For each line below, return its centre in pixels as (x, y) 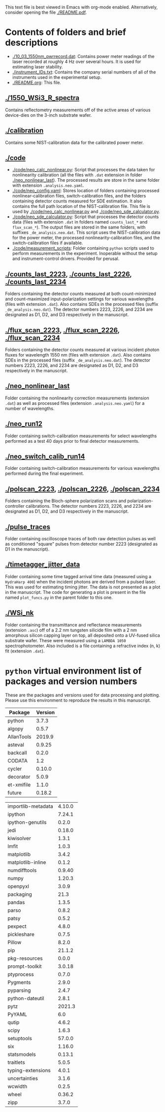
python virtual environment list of (73, 670)
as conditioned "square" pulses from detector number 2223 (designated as (82, 544)
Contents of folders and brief (66, 32)
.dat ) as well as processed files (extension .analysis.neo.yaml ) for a (75, 403)
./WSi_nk (19, 613)
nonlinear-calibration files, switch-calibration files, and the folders (79, 196)
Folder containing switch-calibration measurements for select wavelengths (81, 436)
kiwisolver (19, 838)
